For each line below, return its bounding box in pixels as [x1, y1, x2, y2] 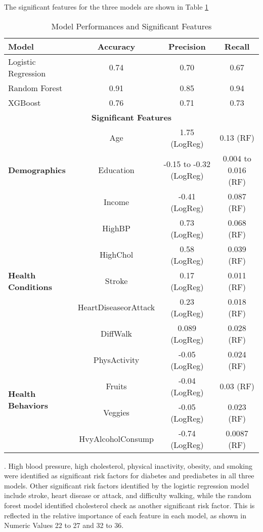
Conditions [8, 280, 52, 293]
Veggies [103, 406, 129, 419]
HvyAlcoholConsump [79, 433, 154, 445]
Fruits [106, 380, 127, 392]
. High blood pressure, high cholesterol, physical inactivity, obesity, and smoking [4, 460, 253, 471]
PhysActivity [93, 354, 140, 366]
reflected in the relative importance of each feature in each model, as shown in [4, 510, 246, 520]
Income [103, 196, 129, 208]
